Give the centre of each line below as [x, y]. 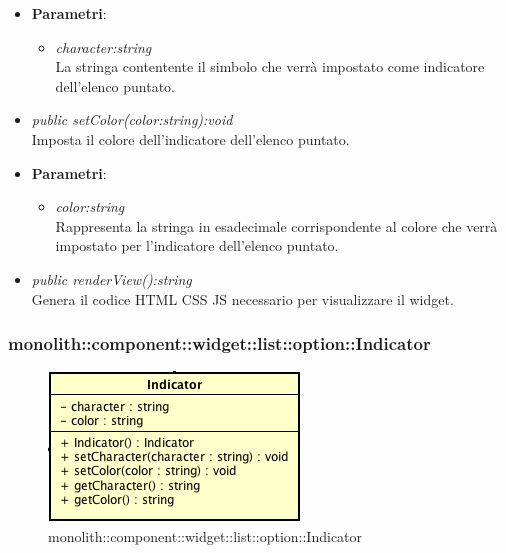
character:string [103, 46]
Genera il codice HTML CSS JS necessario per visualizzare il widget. [242, 298]
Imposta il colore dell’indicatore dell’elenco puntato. [190, 138]
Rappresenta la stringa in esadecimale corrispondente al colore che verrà [276, 225]
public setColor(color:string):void [132, 119]
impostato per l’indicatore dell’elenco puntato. [197, 245]
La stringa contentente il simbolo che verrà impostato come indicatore [270, 66]
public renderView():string [111, 278]
